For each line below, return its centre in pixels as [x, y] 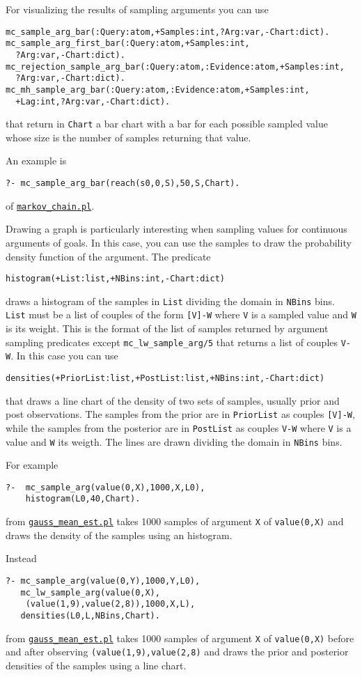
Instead [21, 558]
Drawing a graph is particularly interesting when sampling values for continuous [176, 229]
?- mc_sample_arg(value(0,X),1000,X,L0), [105, 487]
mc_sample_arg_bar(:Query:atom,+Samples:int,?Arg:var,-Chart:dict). [168, 32]
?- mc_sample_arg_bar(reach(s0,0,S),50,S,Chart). [123, 184]
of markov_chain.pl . [50, 205]
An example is [36, 161]
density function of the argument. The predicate [108, 256]
